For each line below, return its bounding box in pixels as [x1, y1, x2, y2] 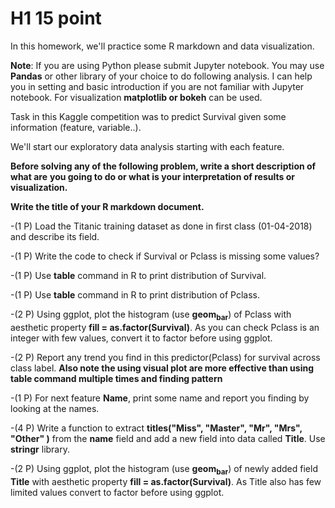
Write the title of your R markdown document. [10, 200, 205, 212]
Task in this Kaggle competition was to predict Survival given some [10, 110, 287, 122]
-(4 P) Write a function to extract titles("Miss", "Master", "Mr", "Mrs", [10, 422, 303, 434]
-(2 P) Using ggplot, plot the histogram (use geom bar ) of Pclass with [10, 308, 292, 322]
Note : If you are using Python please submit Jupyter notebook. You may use [10, 59, 325, 71]
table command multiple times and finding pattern [10, 372, 223, 384]
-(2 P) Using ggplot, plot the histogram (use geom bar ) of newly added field [10, 462, 318, 477]
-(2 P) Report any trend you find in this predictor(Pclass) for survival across [10, 351, 321, 363]
